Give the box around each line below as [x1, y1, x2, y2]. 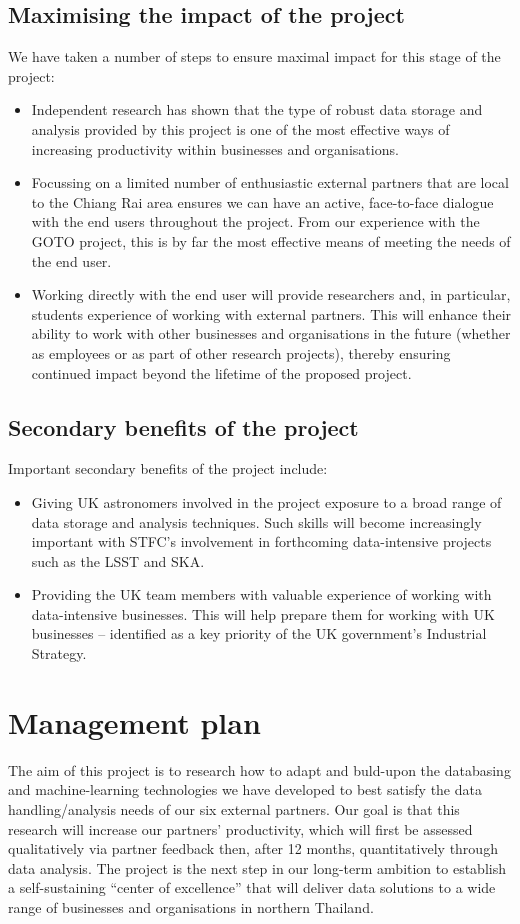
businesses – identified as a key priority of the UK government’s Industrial [31, 623, 487, 644]
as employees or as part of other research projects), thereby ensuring [31, 342, 451, 363]
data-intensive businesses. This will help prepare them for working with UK [31, 603, 495, 624]
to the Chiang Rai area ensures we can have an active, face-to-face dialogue [31, 191, 494, 212]
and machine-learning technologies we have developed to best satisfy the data [8, 779, 482, 800]
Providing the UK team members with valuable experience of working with [31, 584, 492, 605]
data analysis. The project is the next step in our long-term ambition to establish [8, 857, 506, 878]
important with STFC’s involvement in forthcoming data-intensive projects [31, 531, 492, 552]
